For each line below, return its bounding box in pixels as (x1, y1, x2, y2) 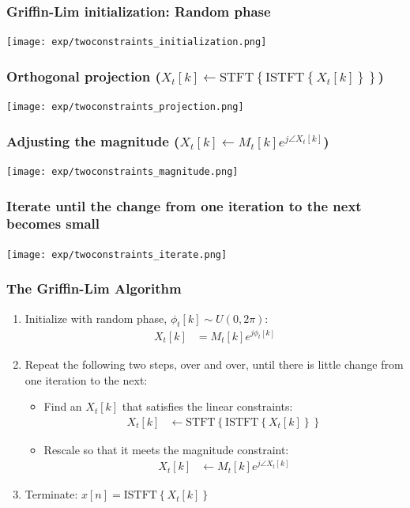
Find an (43, 398, 82, 415)
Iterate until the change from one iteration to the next (6, 195, 362, 215)
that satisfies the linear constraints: (122, 398, 293, 415)
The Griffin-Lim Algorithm (6, 279, 182, 298)
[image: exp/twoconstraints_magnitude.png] (6, 165, 239, 177)
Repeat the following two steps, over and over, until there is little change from (24, 355, 404, 372)
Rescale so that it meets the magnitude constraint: (43, 441, 289, 457)
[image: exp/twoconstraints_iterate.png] (6, 248, 228, 260)
